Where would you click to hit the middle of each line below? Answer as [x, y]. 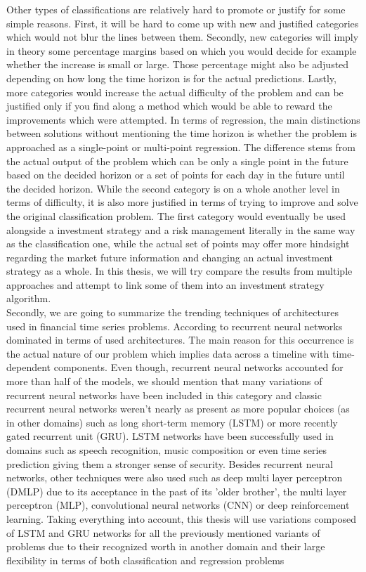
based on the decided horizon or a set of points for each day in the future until [176, 175]
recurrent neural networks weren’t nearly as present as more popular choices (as [178, 409]
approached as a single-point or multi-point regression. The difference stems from [181, 147]
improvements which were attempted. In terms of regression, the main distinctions [183, 119]
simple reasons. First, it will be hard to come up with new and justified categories [183, 23]
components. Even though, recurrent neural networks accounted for [198, 367]
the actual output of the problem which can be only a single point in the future [177, 161]
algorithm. [29, 298]
